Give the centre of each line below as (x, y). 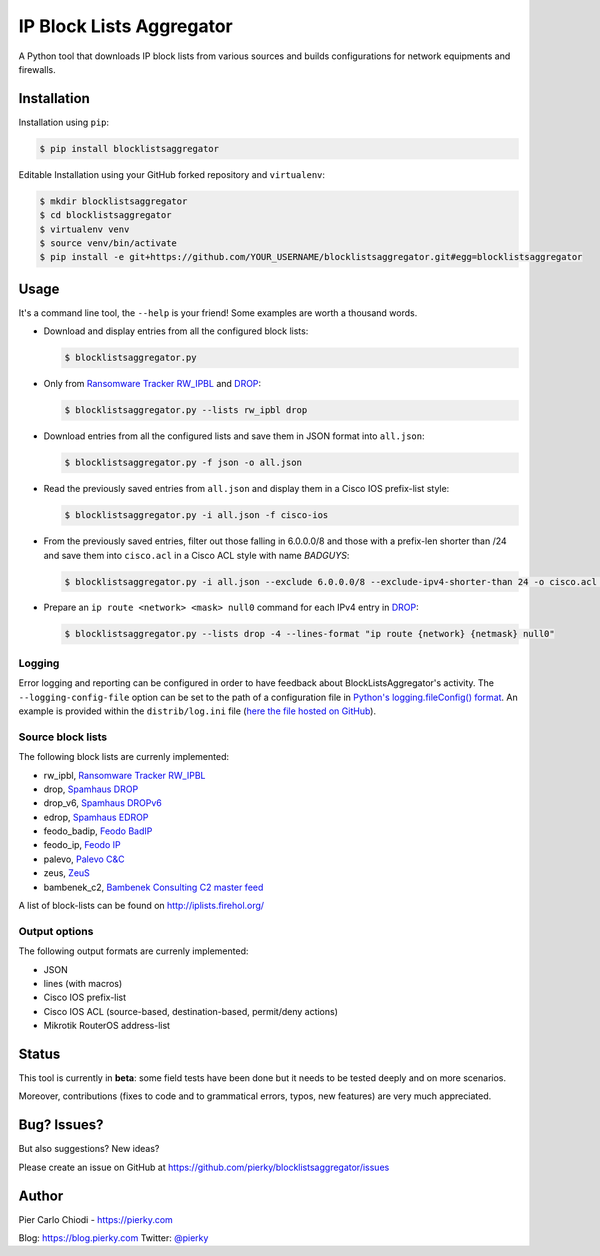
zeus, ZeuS (66, 873)
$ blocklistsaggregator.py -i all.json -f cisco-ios (196, 515)
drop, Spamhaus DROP (91, 789)
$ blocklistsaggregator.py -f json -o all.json (183, 463)
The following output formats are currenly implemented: (133, 951)
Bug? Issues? (61, 1125)
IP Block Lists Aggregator (126, 26)
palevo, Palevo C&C (84, 859)
